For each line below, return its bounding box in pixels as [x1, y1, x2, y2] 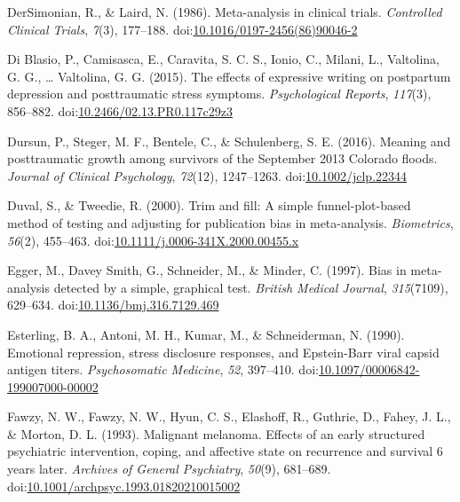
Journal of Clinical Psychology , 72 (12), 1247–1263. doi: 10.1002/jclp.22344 [7, 166, 408, 184]
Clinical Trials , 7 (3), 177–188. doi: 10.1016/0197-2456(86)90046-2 [7, 20, 358, 38]
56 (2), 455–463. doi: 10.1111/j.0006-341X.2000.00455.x [7, 231, 299, 249]
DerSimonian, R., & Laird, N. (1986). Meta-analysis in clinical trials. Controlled [7, 3, 442, 20]
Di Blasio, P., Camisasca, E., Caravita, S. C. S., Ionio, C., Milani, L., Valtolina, [7, 50, 440, 68]
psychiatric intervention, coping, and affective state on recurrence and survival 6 [7, 442, 443, 460]
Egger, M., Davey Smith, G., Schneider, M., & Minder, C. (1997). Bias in [7, 261, 407, 279]
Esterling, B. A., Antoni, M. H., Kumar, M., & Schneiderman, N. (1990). [7, 325, 405, 343]
